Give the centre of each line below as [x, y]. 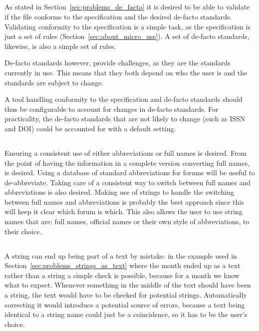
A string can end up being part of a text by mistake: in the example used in [121, 255]
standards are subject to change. [54, 82]
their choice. [23, 231]
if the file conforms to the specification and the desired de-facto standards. [118, 16]
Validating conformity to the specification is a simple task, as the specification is [128, 26]
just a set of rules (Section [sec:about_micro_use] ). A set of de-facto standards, [127, 36]
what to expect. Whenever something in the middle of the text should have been [128, 285]
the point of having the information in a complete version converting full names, [127, 163]
